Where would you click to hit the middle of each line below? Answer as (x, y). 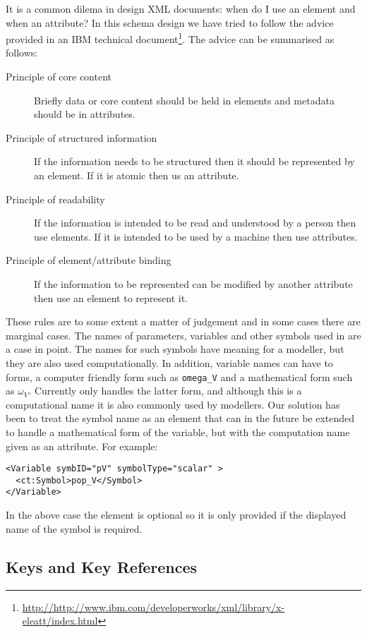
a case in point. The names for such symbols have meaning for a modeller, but (175, 349)
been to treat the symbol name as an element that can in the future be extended (180, 418)
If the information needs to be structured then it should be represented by (194, 161)
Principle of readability (55, 199)
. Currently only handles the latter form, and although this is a (165, 391)
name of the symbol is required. (74, 528)
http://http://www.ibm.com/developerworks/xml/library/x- (154, 607)
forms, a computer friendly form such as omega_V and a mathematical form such (179, 376)
